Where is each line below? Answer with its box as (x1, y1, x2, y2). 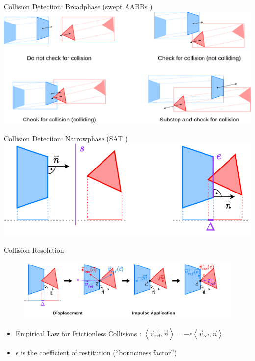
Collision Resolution (4, 244, 64, 255)
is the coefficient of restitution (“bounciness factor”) (21, 347, 177, 358)
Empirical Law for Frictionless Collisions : (15, 328, 141, 338)
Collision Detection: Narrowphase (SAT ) (4, 133, 128, 143)
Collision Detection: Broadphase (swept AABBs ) (4, 1, 153, 11)
